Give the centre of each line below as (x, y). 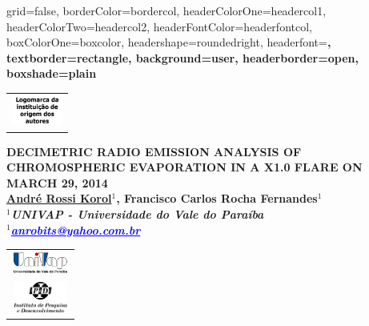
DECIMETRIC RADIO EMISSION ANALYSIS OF (154, 151)
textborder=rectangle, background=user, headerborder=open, (182, 57)
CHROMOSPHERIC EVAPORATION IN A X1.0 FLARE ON (184, 167)
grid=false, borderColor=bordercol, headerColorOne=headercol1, (166, 10)
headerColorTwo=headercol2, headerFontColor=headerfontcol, (159, 26)
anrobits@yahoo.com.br (76, 229)
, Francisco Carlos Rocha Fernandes (217, 198)
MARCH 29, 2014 (57, 182)
